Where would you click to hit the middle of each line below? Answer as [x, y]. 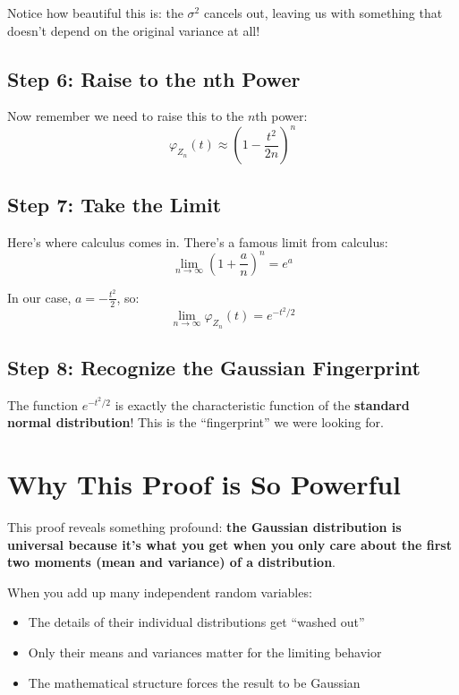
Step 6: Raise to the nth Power [154, 78]
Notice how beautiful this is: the [95, 13]
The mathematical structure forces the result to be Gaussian [194, 682]
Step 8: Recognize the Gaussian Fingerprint [214, 367]
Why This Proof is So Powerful [204, 484]
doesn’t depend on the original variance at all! [134, 30]
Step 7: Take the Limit [115, 204]
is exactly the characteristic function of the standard [262, 404]
